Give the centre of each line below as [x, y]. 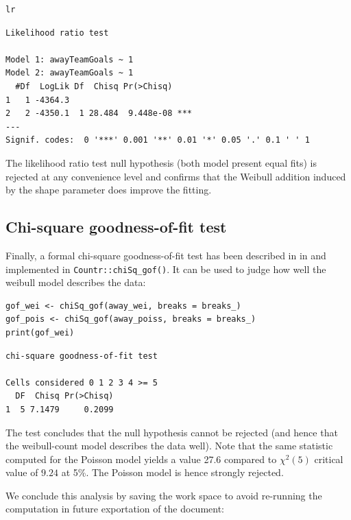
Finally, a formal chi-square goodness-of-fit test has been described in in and [166, 255]
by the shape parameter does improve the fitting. [109, 190]
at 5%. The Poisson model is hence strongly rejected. [172, 472]
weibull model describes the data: [76, 282]
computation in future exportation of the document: [115, 509]
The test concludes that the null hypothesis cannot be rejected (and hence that [172, 432]
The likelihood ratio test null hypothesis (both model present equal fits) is [161, 162]
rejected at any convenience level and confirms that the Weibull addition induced [176, 176]
